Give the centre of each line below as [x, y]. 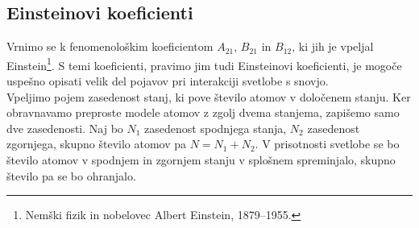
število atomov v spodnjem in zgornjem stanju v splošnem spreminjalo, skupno [201, 160]
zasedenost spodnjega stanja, [216, 128]
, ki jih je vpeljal [333, 46]
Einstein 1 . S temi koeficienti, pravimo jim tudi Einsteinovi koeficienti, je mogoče [204, 64]
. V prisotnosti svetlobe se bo [327, 144]
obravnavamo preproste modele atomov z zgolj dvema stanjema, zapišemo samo [203, 112]
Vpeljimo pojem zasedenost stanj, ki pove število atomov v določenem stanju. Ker [209, 96]
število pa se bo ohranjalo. [71, 175]
